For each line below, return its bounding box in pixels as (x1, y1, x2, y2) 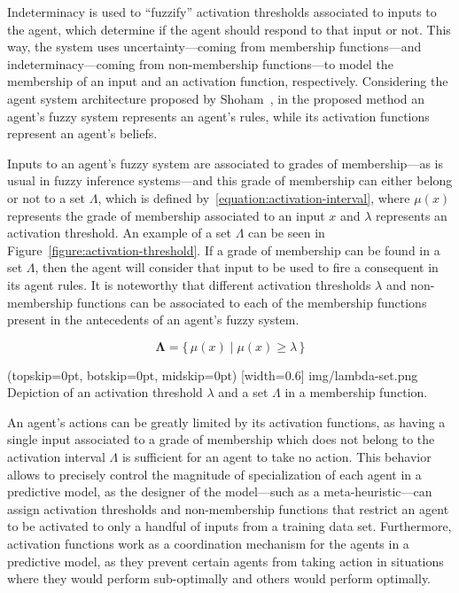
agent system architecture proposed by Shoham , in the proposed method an (7, 89, 425, 107)
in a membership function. (284, 383, 428, 402)
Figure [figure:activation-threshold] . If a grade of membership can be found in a (7, 240, 440, 259)
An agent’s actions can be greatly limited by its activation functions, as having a (7, 412, 446, 431)
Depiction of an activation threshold (7, 383, 203, 402)
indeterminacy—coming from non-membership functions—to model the (7, 54, 393, 73)
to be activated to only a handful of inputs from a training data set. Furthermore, (7, 517, 452, 535)
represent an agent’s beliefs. (7, 124, 158, 143)
